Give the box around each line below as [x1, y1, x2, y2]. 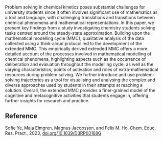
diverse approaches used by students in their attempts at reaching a [5, 82, 143, 88]
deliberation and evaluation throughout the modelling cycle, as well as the [5, 61, 154, 67]
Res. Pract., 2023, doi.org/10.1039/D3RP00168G [5, 130, 102, 136]
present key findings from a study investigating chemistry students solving [5, 25, 156, 31]
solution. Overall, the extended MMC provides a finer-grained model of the [5, 88, 156, 93]
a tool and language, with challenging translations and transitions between [5, 15, 155, 20]
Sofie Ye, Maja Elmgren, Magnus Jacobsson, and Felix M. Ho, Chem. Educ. [5, 125, 156, 131]
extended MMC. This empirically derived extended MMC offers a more [5, 46, 148, 51]
